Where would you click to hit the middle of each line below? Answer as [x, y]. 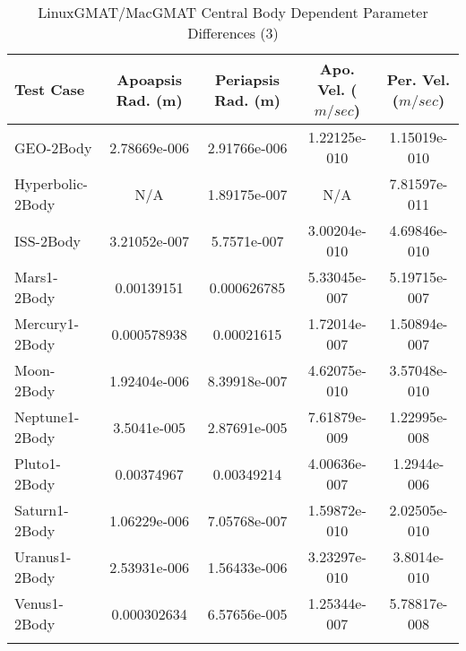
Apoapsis [149, 79]
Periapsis [248, 79]
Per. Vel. [419, 79]
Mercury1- [47, 323]
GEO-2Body [53, 147]
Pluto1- [38, 463]
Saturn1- [42, 510]
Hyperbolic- [51, 183]
